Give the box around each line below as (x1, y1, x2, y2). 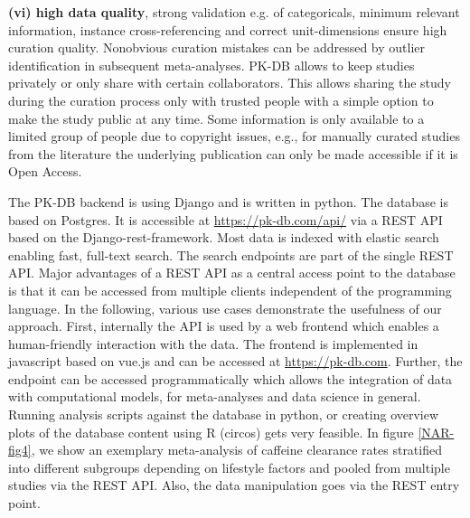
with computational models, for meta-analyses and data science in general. (8, 387, 421, 406)
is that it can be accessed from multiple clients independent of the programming (8, 280, 452, 299)
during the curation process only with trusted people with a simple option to (8, 90, 434, 109)
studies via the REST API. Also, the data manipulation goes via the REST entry (8, 476, 460, 494)
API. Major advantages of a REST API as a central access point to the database (8, 263, 456, 282)
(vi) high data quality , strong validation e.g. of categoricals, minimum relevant (8, 3, 460, 21)
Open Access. (8, 162, 82, 181)
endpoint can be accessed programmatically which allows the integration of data (8, 369, 453, 388)
